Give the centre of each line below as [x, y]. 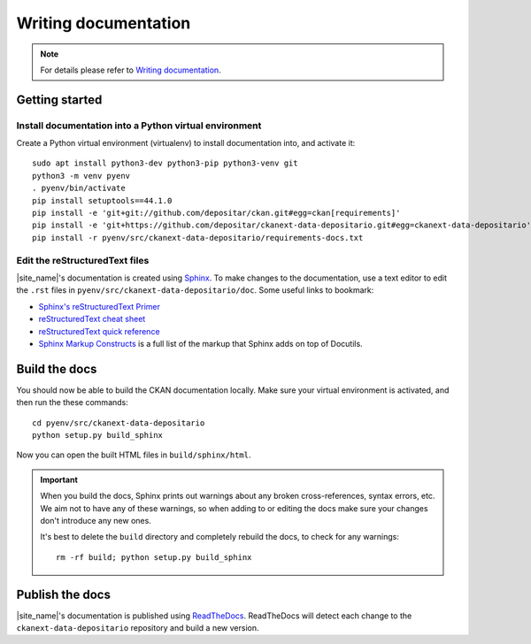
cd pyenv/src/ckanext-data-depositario [119, 423]
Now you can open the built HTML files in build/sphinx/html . [134, 455]
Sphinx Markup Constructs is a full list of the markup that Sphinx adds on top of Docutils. [200, 343]
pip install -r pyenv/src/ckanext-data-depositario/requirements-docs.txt [198, 238]
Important [59, 479]
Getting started [59, 100]
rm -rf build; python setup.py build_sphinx [154, 557]
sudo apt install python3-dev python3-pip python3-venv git [165, 163]
